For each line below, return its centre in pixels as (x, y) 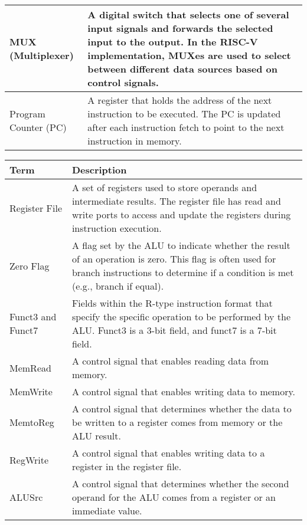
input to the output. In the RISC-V (173, 42)
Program (27, 114)
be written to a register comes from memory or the (177, 422)
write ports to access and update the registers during (181, 214)
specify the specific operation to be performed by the (181, 316)
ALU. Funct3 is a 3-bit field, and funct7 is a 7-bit (174, 330)
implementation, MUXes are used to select (189, 55)
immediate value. (107, 511)
